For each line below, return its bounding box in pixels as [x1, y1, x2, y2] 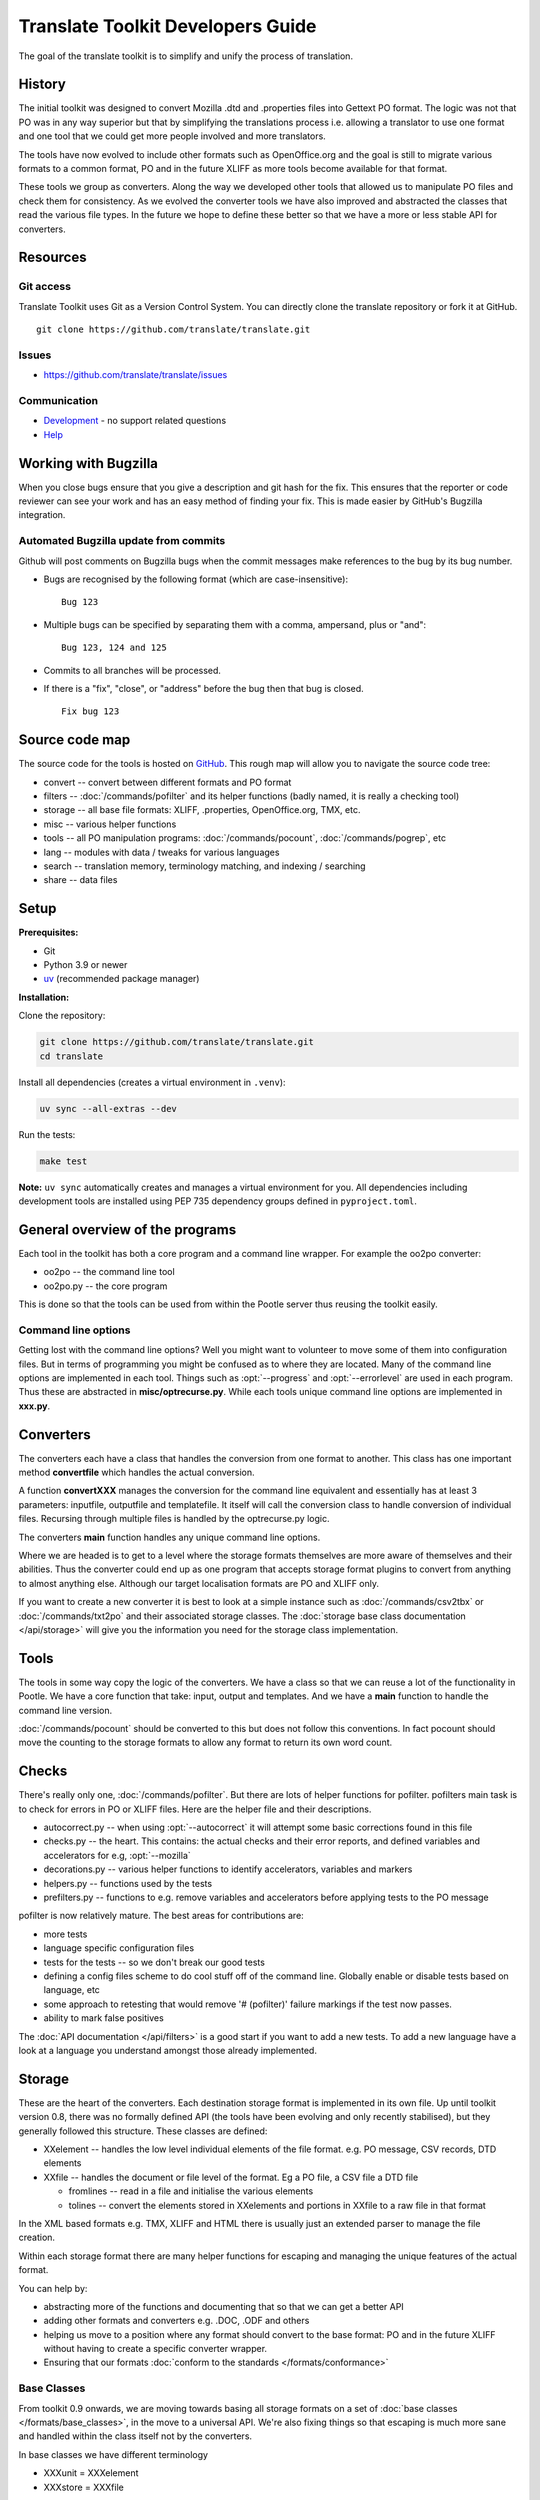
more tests [43, 1928, 88, 1940]
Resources [18, 249, 87, 266]
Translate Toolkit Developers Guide [18, 15, 317, 37]
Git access [18, 280, 72, 294]
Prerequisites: [18, 926, 79, 939]
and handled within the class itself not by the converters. [18, 2430, 253, 2442]
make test [39, 1155, 88, 1167]
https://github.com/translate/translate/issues [43, 369, 228, 381]
